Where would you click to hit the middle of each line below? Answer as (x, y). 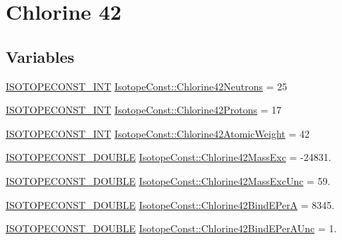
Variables (40, 56)
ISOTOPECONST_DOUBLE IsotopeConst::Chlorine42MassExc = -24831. (169, 157)
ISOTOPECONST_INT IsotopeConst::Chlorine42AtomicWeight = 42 (158, 133)
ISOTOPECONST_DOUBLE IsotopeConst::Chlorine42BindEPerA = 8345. (170, 204)
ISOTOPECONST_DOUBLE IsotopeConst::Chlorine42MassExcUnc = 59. (168, 180)
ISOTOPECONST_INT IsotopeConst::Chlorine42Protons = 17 (144, 110)
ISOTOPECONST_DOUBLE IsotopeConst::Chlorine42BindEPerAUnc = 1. (171, 228)
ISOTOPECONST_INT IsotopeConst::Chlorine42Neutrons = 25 (147, 86)
